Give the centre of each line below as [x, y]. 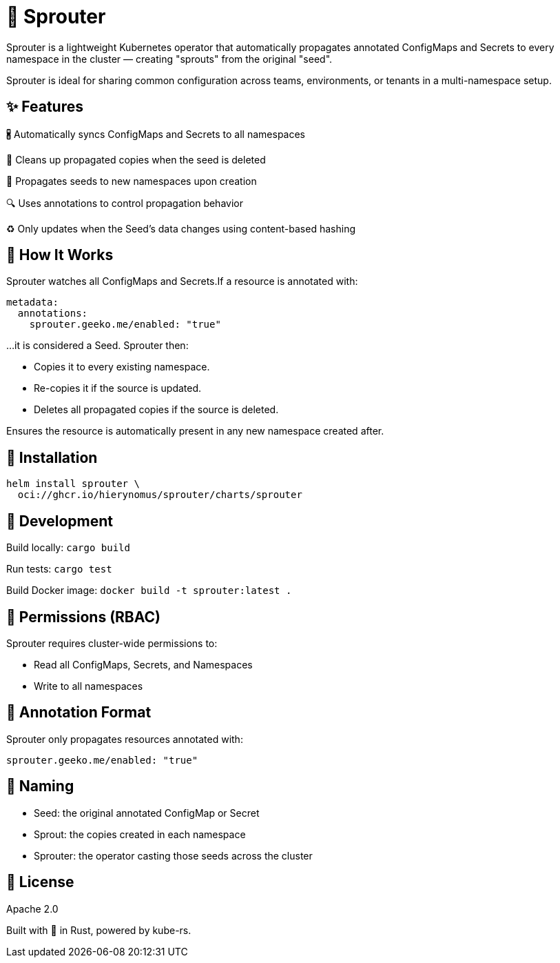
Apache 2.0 [32, 909]
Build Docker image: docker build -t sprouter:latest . [149, 590]
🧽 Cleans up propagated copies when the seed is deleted [136, 159]
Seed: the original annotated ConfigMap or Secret [147, 813]
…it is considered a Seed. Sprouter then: [97, 346]
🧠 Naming [40, 786]
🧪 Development [60, 521]
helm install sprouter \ [73, 484]
